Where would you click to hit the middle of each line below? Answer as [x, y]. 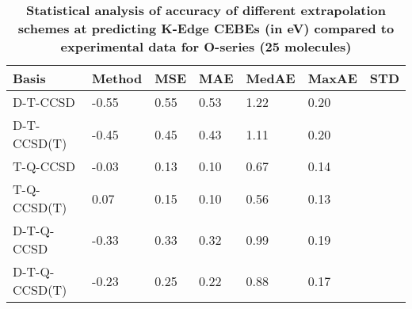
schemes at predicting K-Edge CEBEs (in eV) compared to [206, 28]
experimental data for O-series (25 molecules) [206, 46]
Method [117, 78]
